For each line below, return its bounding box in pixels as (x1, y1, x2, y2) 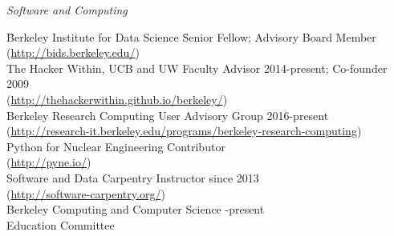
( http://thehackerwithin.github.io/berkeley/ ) (6, 90, 228, 107)
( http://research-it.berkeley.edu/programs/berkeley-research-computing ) (6, 122, 362, 139)
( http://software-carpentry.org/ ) (6, 185, 165, 202)
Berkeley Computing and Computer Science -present (6, 201, 265, 218)
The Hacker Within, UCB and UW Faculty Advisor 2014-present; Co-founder (6, 59, 388, 76)
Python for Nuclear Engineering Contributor (6, 138, 225, 154)
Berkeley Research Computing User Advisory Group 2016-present (6, 106, 329, 123)
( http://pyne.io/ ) (6, 154, 91, 170)
